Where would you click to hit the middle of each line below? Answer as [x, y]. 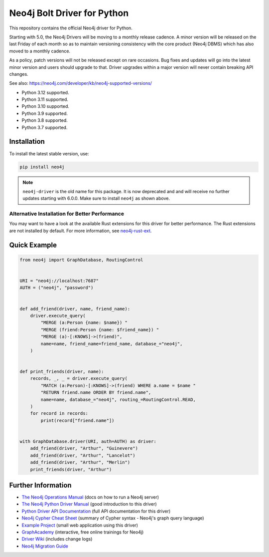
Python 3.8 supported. [45, 120]
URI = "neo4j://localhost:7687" [59, 280]
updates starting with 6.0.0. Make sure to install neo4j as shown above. [96, 198]
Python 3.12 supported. [45, 92]
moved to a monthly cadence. [40, 51]
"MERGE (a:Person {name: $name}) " [84, 323]
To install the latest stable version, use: [49, 153]
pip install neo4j [42, 167]
